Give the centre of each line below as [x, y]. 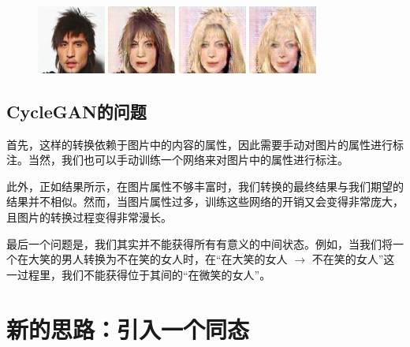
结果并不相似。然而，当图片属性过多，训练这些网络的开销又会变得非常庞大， [205, 201]
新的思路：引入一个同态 [128, 328]
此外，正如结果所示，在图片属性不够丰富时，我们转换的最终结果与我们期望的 [205, 186]
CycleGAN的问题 [76, 111]
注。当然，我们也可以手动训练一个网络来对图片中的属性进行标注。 [177, 160]
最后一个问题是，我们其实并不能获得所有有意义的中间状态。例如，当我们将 [199, 243]
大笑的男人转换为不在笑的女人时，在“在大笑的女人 [158, 259]
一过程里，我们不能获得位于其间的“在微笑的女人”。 [139, 274]
